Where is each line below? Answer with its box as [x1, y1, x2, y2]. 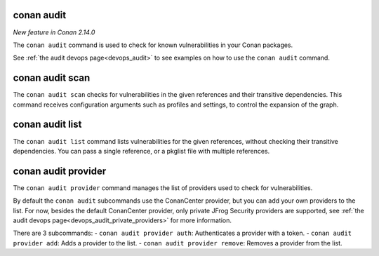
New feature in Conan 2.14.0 [13, 28, 95, 36]
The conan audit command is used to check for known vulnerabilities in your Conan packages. [13, 41, 293, 49]
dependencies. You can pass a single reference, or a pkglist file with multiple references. [13, 147, 270, 155]
